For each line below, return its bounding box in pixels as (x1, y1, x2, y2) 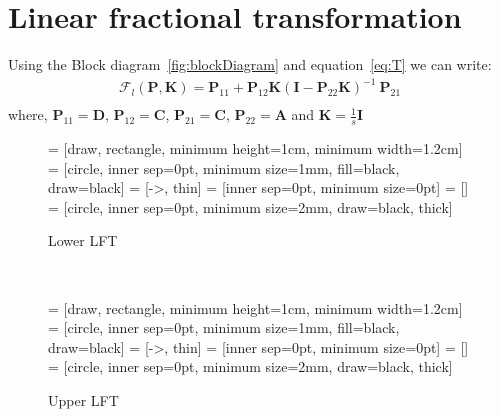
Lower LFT (48, 230, 118, 251)
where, (8, 104, 48, 125)
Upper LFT (48, 390, 119, 411)
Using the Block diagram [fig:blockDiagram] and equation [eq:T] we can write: (8, 54, 492, 75)
